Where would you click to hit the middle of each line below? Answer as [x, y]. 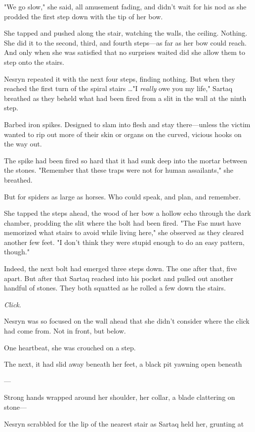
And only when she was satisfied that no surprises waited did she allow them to [125, 52]
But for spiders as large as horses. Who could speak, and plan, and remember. [122, 196]
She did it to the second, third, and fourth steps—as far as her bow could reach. [125, 42]
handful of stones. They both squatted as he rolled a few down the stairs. [115, 288]
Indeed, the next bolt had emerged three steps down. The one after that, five [121, 268]
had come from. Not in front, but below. [65, 331]
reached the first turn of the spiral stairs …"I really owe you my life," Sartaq [118, 88]
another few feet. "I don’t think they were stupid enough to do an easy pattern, [124, 242]
